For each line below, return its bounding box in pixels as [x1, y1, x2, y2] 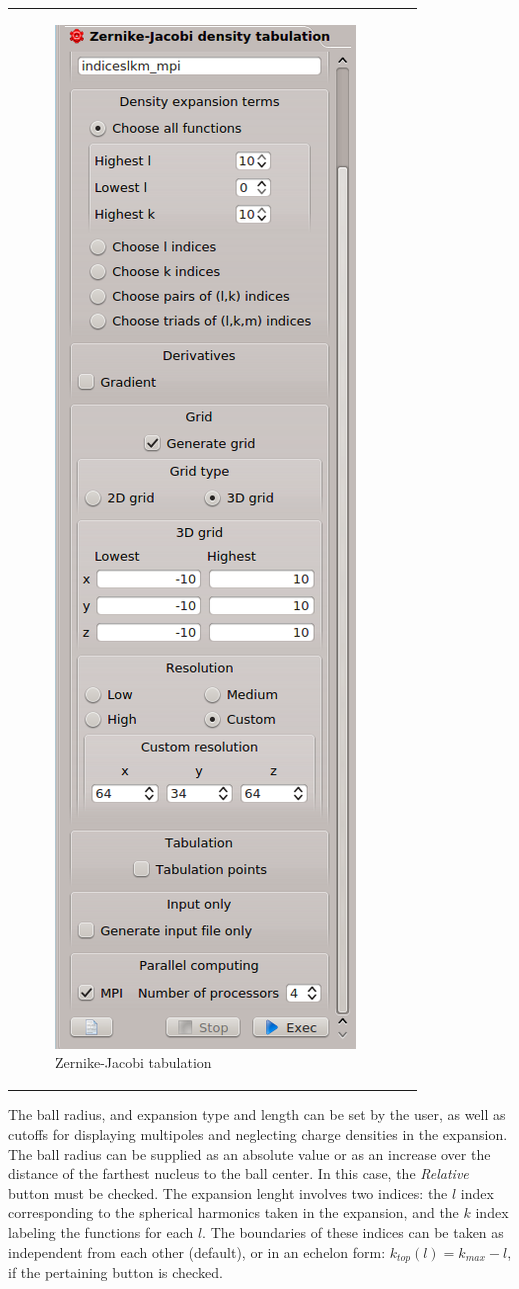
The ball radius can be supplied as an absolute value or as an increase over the [8, 1143, 491, 1164]
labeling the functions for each [8, 1222, 194, 1242]
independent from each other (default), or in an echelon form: [8, 1241, 386, 1262]
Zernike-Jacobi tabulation [55, 1052, 212, 1073]
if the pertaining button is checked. [8, 1262, 223, 1283]
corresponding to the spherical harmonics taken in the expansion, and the [8, 1202, 459, 1223]
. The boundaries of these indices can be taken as [202, 1222, 504, 1242]
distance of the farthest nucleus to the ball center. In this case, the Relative [8, 1163, 469, 1184]
